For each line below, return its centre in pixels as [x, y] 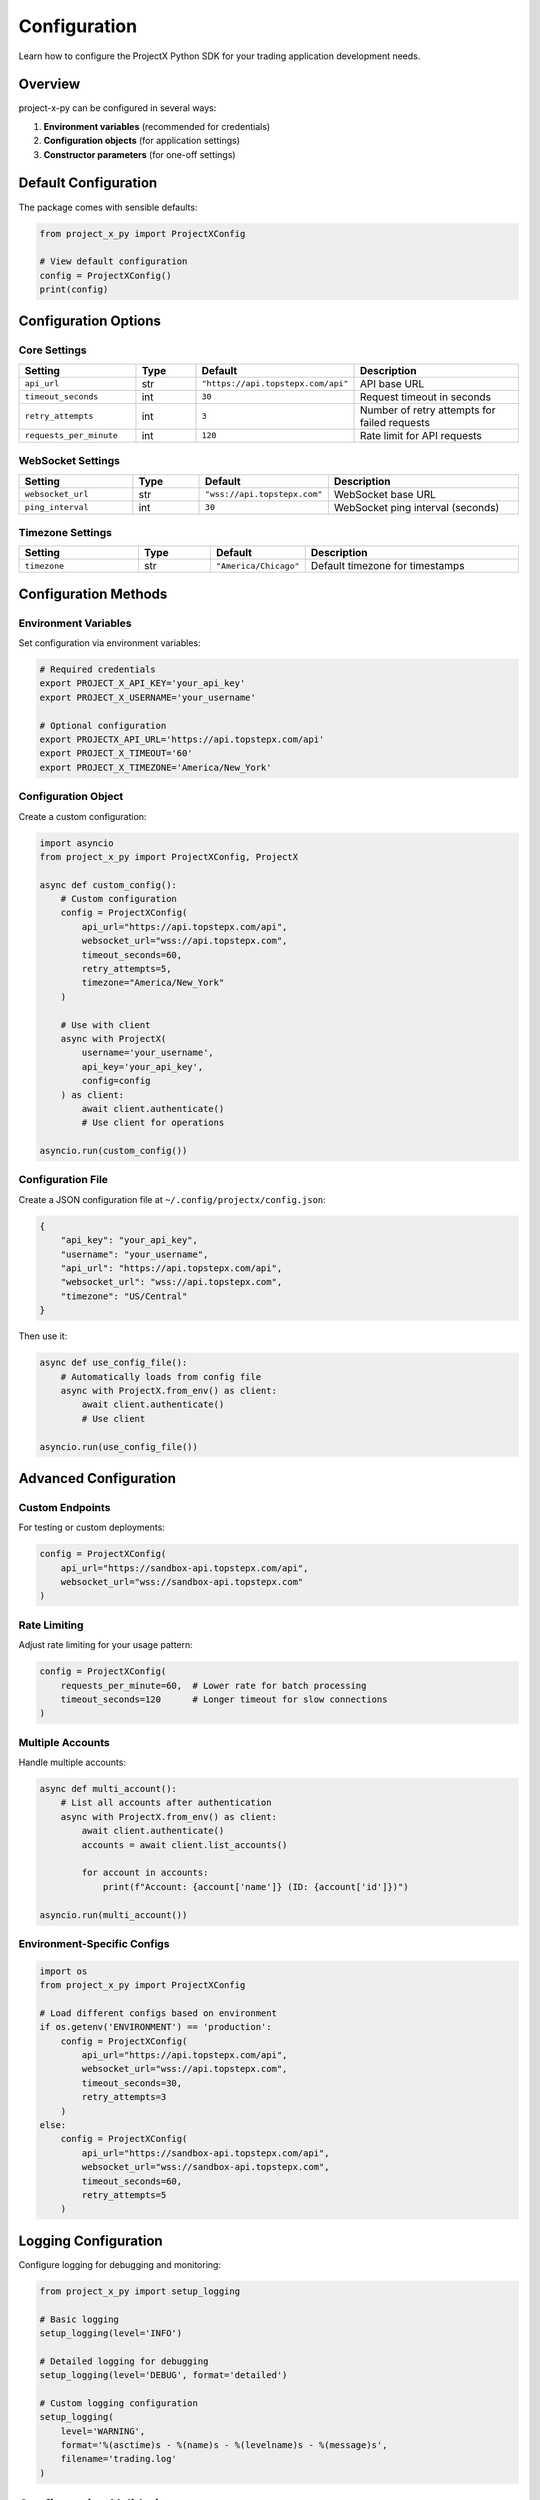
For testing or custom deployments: [91, 1527]
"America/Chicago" [258, 565]
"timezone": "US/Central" [124, 1296]
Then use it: [43, 1336]
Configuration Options [90, 321]
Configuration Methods [93, 593]
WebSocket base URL [385, 494]
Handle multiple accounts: [72, 1762]
